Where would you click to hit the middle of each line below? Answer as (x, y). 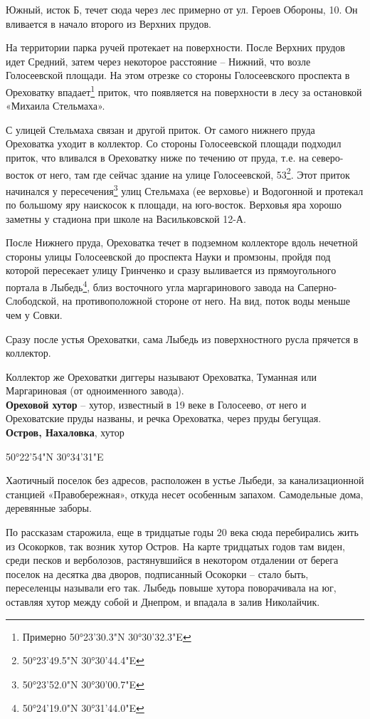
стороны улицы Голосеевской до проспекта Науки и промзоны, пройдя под (168, 256)
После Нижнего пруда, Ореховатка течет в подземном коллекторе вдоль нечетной (182, 242)
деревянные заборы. (49, 508)
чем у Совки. (34, 314)
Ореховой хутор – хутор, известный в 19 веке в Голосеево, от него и (156, 404)
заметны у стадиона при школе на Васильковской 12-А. (126, 218)
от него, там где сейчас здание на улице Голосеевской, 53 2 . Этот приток (194, 173)
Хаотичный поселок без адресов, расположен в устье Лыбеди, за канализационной (185, 480)
